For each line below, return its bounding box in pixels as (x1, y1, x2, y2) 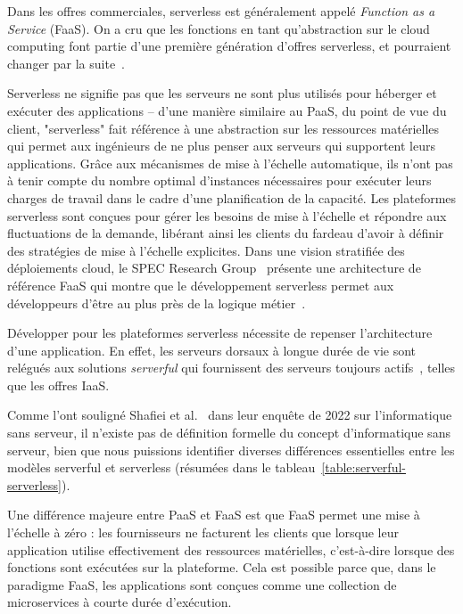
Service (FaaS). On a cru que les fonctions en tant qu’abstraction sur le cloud (7, 19, 430, 37)
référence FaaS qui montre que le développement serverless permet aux (7, 275, 394, 294)
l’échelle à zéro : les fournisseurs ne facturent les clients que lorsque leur (7, 523, 399, 542)
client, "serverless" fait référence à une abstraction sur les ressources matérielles (7, 119, 440, 137)
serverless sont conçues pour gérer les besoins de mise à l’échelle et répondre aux (7, 206, 447, 225)
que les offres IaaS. (7, 375, 110, 394)
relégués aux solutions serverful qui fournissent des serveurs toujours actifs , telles (7, 358, 456, 377)
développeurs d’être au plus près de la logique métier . (7, 293, 306, 312)
